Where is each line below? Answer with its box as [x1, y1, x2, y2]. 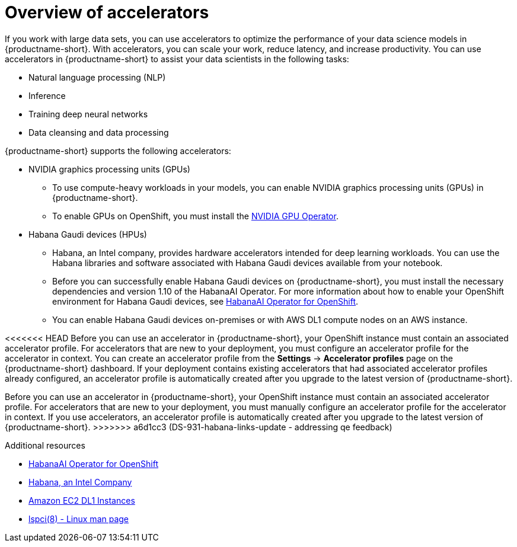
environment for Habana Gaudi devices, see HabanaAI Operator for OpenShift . [52, 296, 359, 306]
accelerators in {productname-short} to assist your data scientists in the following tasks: [5, 53, 349, 64]
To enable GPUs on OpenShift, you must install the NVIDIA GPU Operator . [52, 210, 339, 221]
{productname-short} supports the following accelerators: [5, 145, 231, 156]
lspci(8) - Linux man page [28, 513, 129, 524]
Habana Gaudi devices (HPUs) [28, 229, 147, 239]
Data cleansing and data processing [28, 127, 169, 137]
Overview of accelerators [5, 2, 209, 23]
